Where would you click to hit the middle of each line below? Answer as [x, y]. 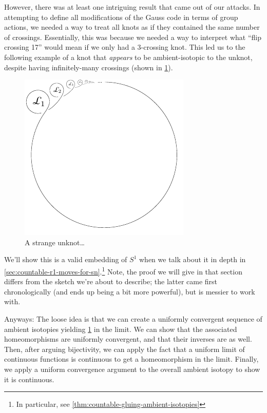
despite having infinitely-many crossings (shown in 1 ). [89, 67]
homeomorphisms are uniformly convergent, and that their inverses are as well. [128, 339]
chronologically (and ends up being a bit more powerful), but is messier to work [130, 291]
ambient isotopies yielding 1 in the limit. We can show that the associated [121, 329]
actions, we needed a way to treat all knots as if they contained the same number [132, 27]
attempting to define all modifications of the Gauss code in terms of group [121, 17]
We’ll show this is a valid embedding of [66, 259]
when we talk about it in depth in [193, 259]
